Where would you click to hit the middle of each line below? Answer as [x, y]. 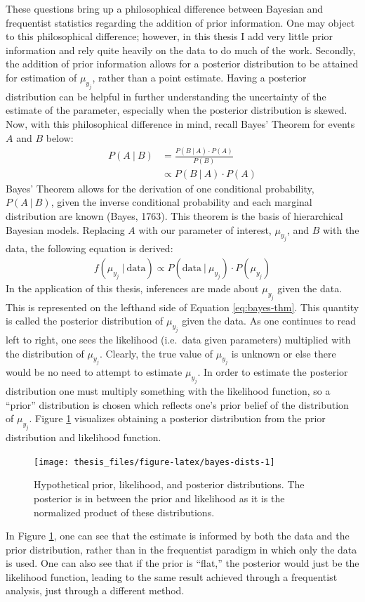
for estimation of [41, 77]
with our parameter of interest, [205, 229]
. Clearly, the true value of [156, 353]
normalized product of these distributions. [124, 512]
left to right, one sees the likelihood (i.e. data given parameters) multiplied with [178, 340]
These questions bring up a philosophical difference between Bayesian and [165, 8]
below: [60, 137]
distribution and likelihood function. [84, 437]
